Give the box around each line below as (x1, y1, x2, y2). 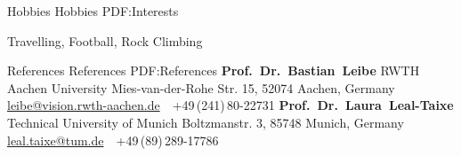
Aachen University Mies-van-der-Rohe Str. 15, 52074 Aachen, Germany (7, 78, 395, 97)
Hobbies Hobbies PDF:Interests (7, 2, 179, 19)
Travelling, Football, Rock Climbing (7, 31, 203, 50)
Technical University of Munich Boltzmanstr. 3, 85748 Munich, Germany (7, 113, 404, 131)
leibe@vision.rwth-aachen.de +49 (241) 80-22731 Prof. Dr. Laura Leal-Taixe (7, 96, 454, 114)
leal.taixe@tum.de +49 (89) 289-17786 (7, 130, 219, 149)
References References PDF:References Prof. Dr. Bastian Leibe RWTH (7, 61, 420, 80)
